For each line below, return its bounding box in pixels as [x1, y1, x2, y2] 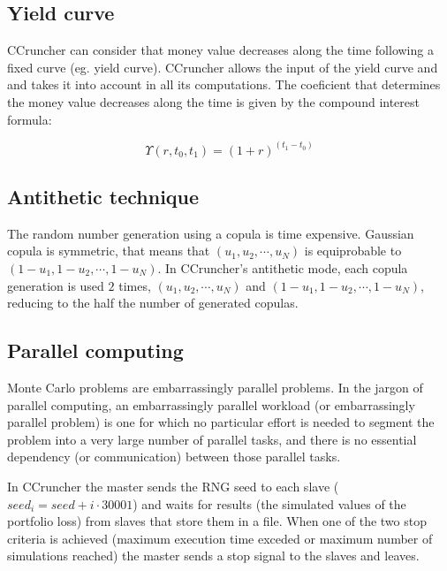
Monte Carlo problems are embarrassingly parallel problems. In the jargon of [7, 377, 423, 396]
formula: [7, 110, 52, 128]
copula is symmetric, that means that [7, 241, 210, 260]
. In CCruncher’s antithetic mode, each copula [157, 259, 408, 277]
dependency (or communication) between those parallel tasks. [7, 447, 341, 466]
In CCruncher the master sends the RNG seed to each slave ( [7, 476, 339, 495]
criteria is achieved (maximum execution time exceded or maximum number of [7, 529, 433, 547]
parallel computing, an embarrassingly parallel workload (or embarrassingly [7, 395, 415, 414]
